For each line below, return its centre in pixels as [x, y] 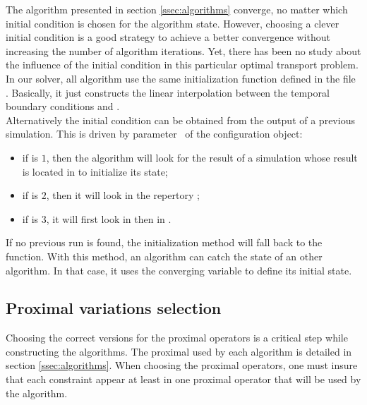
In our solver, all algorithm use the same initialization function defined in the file [181, 78]
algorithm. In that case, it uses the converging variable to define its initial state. [179, 270]
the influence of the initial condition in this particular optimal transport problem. [182, 65]
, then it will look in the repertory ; [123, 195]
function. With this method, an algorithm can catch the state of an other [164, 256]
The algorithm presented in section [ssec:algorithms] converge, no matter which [177, 9]
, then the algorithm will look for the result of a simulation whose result [202, 157]
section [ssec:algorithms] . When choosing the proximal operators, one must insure [182, 365]
